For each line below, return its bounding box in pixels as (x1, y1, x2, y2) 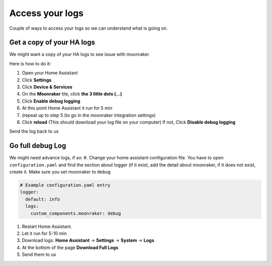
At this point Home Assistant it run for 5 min (22, 105, 113, 111)
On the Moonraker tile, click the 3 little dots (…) (22, 91, 122, 97)
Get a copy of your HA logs (9, 38, 95, 47)
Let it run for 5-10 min (22, 230, 67, 236)
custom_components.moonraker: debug (30, 210, 121, 216)
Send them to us (22, 251, 56, 257)
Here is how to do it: (9, 60, 51, 66)
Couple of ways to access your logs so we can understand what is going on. (9, 25, 168, 31)
